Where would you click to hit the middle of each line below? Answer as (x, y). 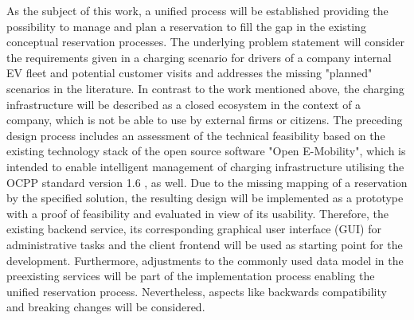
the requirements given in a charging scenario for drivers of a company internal (199, 57)
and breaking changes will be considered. (106, 307)
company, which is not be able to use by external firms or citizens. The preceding (205, 120)
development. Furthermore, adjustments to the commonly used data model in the (205, 260)
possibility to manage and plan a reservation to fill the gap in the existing (186, 26)
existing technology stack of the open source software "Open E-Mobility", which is (206, 151)
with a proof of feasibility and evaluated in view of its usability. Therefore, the (197, 213)
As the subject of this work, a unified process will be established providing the (197, 10)
